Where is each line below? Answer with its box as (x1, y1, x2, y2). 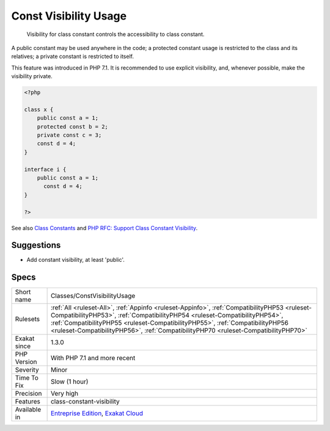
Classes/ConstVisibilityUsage (50, 292, 136, 300)
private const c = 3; (37, 132, 102, 139)
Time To (15, 374, 39, 382)
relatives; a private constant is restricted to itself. (11, 53, 134, 60)
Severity (15, 366, 39, 374)
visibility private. (11, 73, 53, 80)
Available (15, 405, 42, 414)
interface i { (24, 165, 67, 173)
